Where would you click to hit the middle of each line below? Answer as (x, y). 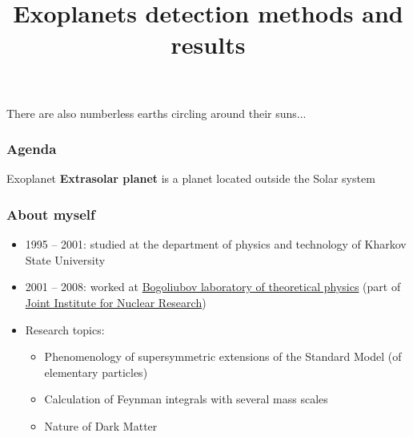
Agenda (32, 149)
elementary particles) (96, 372)
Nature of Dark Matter (101, 425)
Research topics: (65, 329)
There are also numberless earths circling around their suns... (156, 113)
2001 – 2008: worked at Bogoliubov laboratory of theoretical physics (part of (213, 287)
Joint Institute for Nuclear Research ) (116, 302)
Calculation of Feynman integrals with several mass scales (186, 399)
